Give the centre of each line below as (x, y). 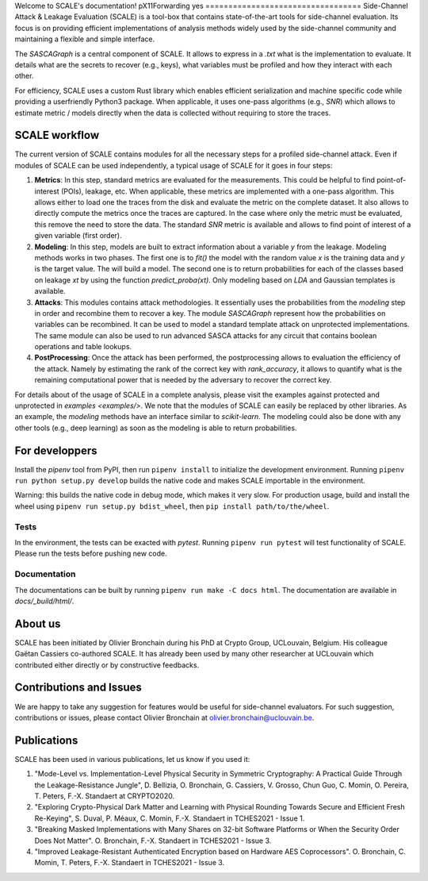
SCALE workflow (57, 135)
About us (38, 623)
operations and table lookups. (83, 347)
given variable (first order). (78, 236)
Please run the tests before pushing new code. (91, 554)
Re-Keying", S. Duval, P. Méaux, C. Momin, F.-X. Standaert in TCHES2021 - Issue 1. (170, 818)
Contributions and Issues (78, 688)
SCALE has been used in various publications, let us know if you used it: (132, 759)
